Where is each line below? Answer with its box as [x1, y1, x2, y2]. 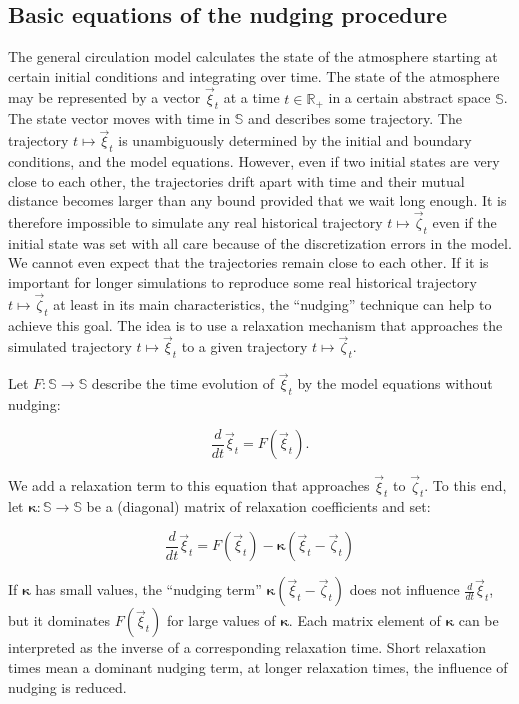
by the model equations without [297, 373, 493, 394]
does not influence [349, 579, 460, 600]
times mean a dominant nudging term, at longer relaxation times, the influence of [8, 656, 508, 677]
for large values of [166, 610, 276, 631]
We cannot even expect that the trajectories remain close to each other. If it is [8, 252, 489, 273]
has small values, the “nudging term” [35, 579, 262, 600]
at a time [223, 87, 280, 108]
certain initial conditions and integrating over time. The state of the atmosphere [8, 65, 500, 86]
